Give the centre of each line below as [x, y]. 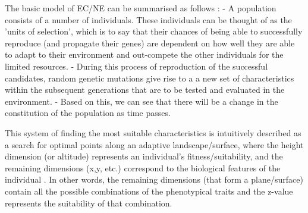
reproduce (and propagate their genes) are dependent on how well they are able [150, 43]
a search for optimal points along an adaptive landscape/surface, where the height [154, 144]
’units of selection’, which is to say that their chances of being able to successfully [154, 31]
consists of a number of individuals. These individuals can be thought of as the [148, 19]
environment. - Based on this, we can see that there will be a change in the [142, 101]
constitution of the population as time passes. [88, 113]
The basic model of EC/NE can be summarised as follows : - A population [141, 8]
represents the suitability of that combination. [89, 203]
